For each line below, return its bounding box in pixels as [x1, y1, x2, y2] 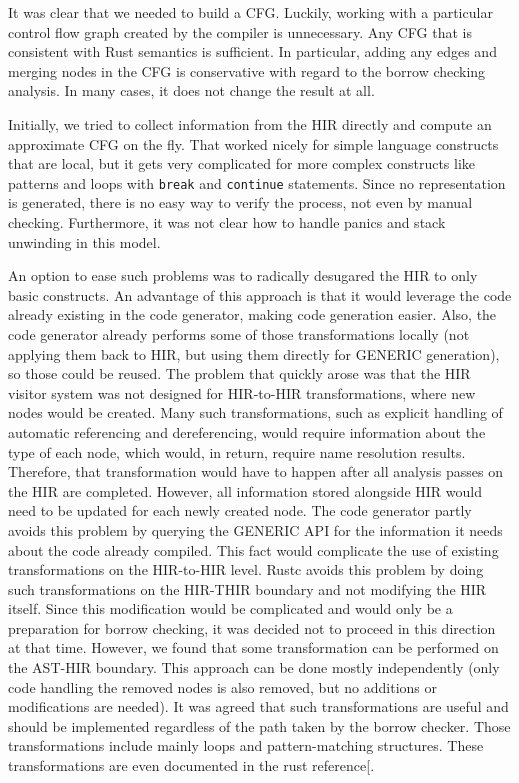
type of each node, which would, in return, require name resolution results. [8, 441, 466, 462]
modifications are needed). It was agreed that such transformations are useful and [8, 696, 509, 717]
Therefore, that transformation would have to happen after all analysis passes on [8, 461, 503, 482]
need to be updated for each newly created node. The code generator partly [8, 500, 472, 521]
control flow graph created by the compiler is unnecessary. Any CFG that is [8, 21, 472, 42]
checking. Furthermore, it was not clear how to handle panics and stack [8, 212, 446, 232]
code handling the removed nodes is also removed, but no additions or [8, 676, 437, 697]
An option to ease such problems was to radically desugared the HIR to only [8, 265, 478, 286]
